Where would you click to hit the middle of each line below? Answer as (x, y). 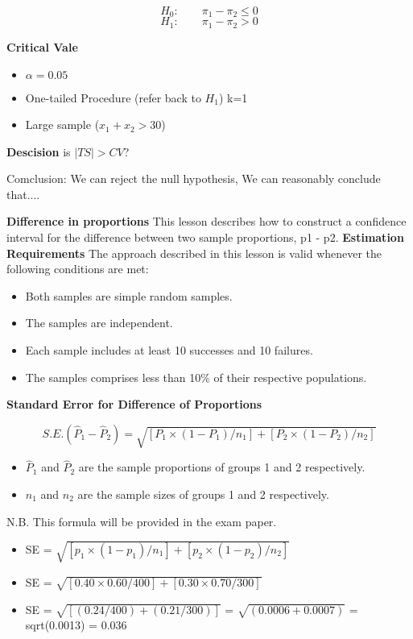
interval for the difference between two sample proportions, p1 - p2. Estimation (205, 237)
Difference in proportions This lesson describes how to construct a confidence (206, 221)
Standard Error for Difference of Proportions (134, 404)
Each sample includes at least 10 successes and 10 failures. (169, 350)
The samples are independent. (99, 323)
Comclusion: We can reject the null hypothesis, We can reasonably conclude (194, 178)
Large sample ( (62, 124)
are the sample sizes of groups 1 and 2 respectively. (203, 494)
